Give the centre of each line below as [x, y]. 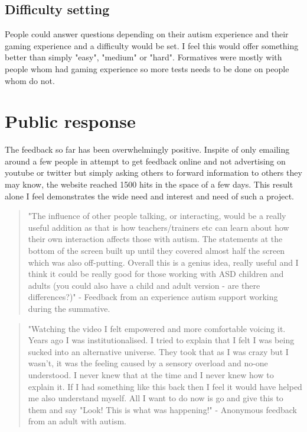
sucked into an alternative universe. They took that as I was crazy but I [158, 351]
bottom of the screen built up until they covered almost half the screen [156, 251]
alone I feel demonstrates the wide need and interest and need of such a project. [149, 196]
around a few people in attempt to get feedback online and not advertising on [145, 161]
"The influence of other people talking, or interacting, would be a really [157, 216]
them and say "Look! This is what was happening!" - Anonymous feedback [162, 409]
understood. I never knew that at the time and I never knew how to [151, 374]
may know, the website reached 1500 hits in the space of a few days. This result [149, 184]
